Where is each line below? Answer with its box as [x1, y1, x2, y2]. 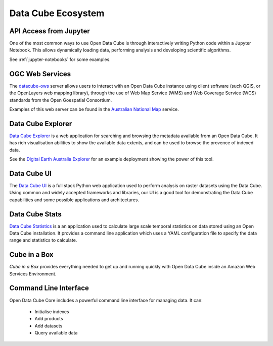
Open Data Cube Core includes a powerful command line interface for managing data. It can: [9, 297, 203, 303]
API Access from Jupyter [9, 27, 90, 35]
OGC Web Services [9, 70, 71, 78]
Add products [34, 316, 63, 322]
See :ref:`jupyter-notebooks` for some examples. [9, 56, 111, 63]
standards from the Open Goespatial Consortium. [9, 97, 112, 103]
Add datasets [34, 323, 63, 329]
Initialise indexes [34, 308, 69, 315]
